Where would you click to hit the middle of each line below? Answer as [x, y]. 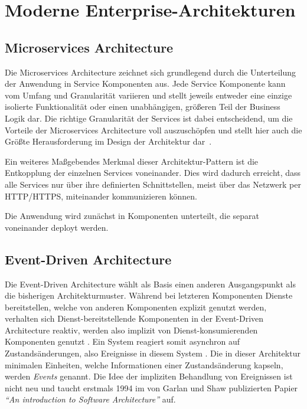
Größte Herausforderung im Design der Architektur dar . [108, 141]
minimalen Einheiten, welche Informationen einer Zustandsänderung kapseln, [144, 364]
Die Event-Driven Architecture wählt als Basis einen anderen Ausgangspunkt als [150, 284]
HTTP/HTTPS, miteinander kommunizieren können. [101, 196]
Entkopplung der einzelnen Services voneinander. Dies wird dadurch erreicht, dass [153, 173]
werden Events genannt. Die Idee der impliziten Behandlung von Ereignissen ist [149, 376]
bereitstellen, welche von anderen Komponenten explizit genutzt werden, [136, 307]
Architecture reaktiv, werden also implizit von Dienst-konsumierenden [131, 330]
